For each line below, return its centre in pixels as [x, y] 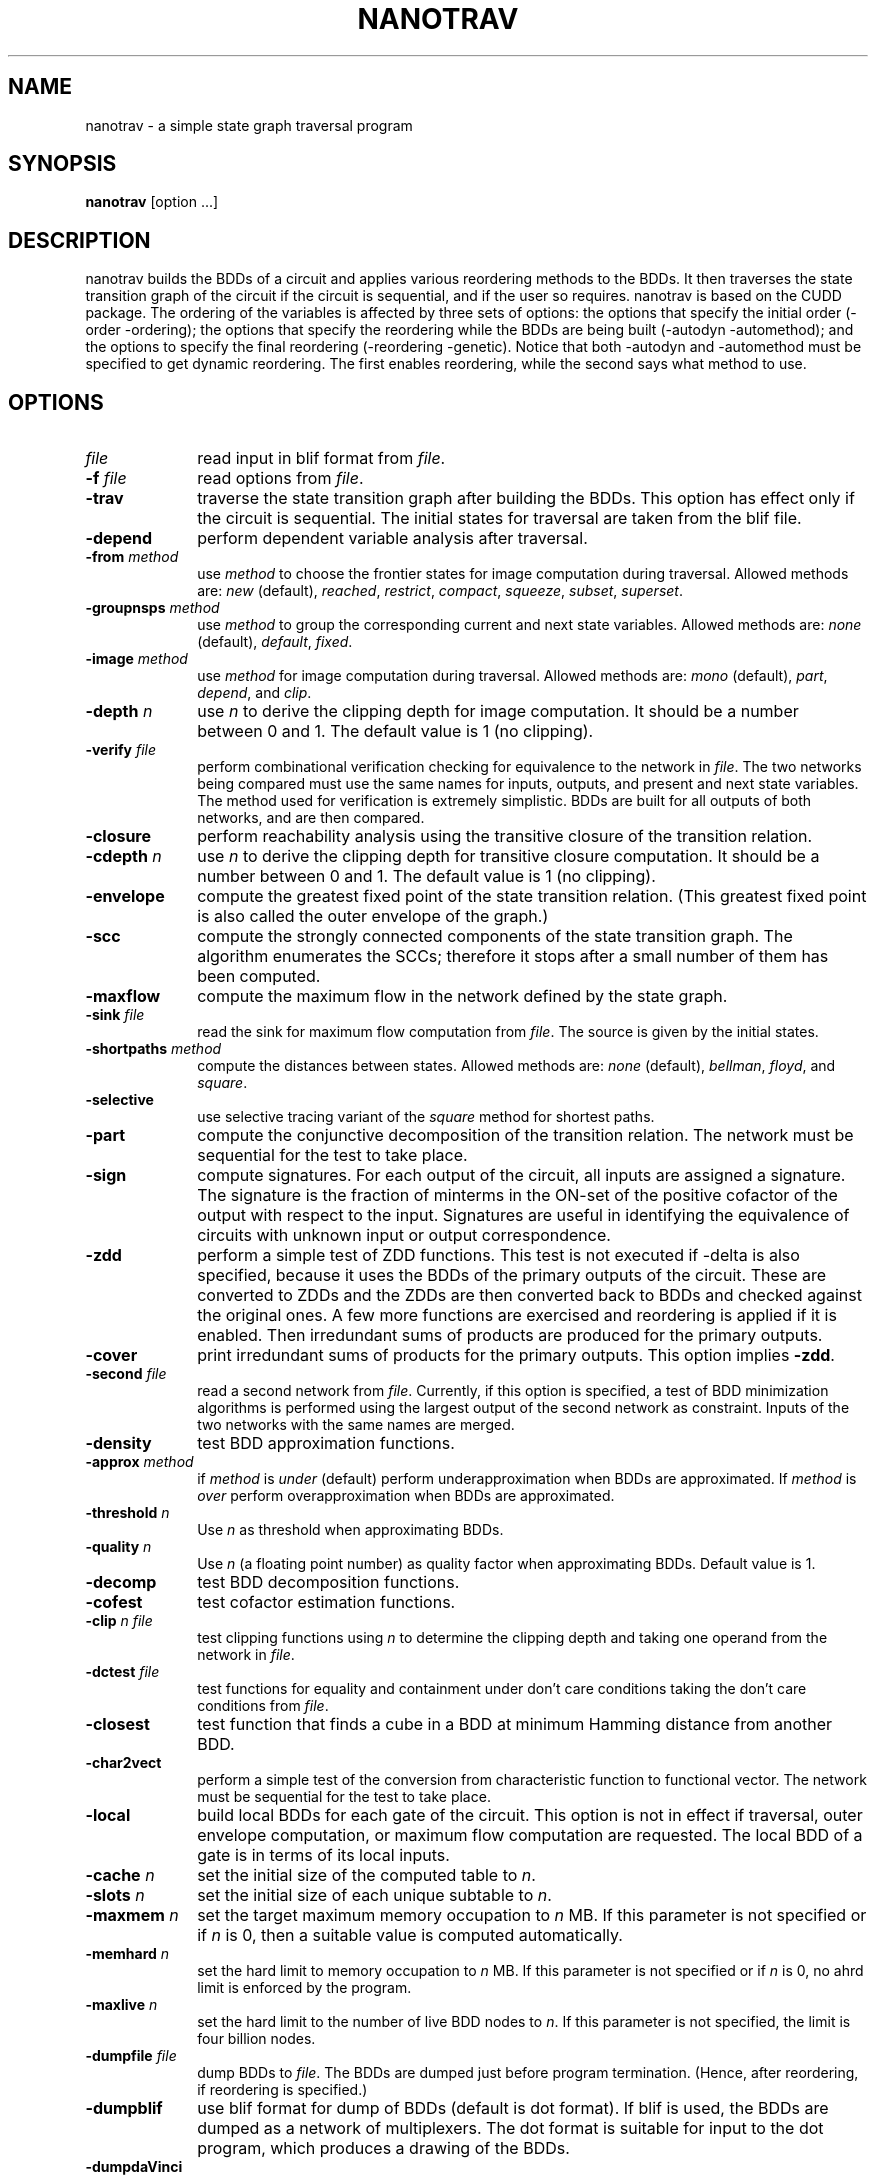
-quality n [118, 1547]
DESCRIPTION [79, 240]
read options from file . [280, 478]
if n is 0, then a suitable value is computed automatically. [410, 1935]
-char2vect [123, 1763]
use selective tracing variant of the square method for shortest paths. [426, 1117]
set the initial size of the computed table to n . [366, 1875]
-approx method [139, 1462]
